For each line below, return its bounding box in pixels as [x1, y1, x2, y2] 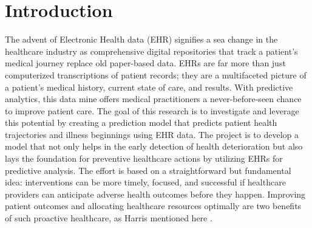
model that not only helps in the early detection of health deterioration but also [5, 140, 303, 153]
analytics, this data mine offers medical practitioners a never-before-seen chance [5, 92, 302, 105]
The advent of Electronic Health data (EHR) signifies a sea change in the [5, 33, 278, 46]
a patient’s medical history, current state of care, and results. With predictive [5, 80, 293, 93]
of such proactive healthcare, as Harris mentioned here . [5, 212, 212, 224]
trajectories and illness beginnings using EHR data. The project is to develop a [5, 128, 299, 140]
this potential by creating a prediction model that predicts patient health [5, 116, 277, 129]
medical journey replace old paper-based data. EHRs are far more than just [5, 57, 286, 69]
